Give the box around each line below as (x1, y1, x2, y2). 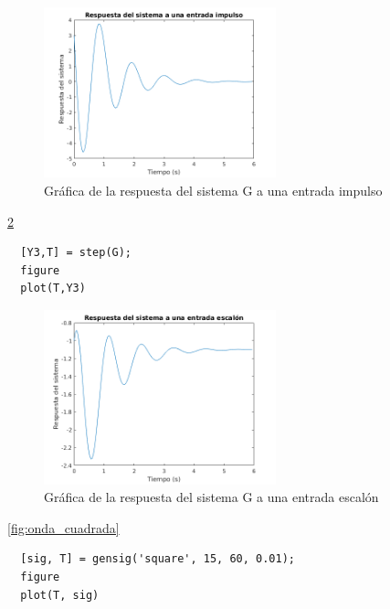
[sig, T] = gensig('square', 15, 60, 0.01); (20, 552, 295, 566)
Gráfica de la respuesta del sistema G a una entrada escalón (44, 487, 379, 507)
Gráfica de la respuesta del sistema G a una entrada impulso (44, 180, 383, 199)
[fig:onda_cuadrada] (7, 518, 120, 537)
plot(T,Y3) (20, 282, 86, 295)
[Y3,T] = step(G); (20, 246, 132, 260)
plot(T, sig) (20, 588, 100, 602)
